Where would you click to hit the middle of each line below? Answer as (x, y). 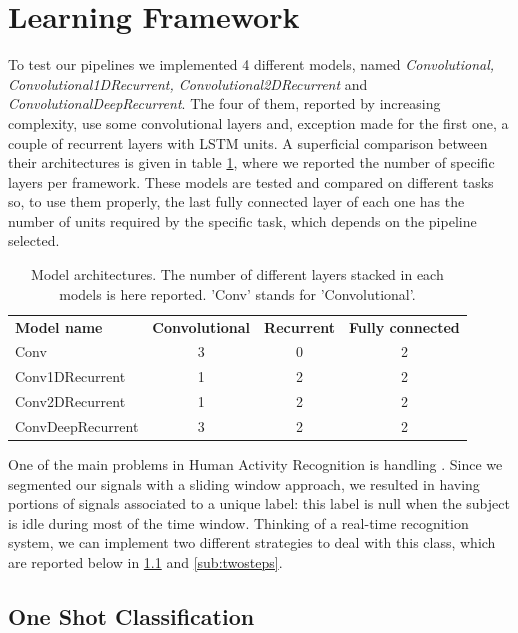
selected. (34, 240)
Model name (59, 326)
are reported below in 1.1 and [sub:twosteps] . (145, 561)
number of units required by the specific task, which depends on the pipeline (242, 220)
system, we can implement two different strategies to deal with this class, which (252, 542)
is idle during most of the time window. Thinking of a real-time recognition (238, 522)
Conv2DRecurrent (70, 401)
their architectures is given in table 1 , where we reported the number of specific (251, 162)
